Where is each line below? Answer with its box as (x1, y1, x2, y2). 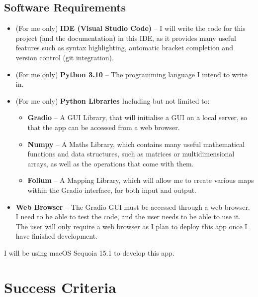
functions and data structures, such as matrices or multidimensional (27, 148, 235, 159)
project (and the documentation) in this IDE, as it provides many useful (15, 32, 236, 43)
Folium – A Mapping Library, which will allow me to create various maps (27, 175, 254, 185)
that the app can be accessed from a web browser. (27, 122, 180, 132)
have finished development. (15, 231, 97, 241)
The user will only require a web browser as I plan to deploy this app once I (15, 221, 248, 231)
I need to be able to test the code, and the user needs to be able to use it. (15, 211, 241, 222)
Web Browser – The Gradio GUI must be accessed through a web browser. (15, 201, 250, 212)
